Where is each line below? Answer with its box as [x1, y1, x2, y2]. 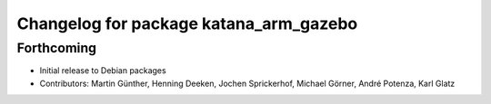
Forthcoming [16, 40, 97, 56]
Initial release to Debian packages [39, 65, 167, 76]
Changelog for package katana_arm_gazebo [16, 14, 358, 33]
